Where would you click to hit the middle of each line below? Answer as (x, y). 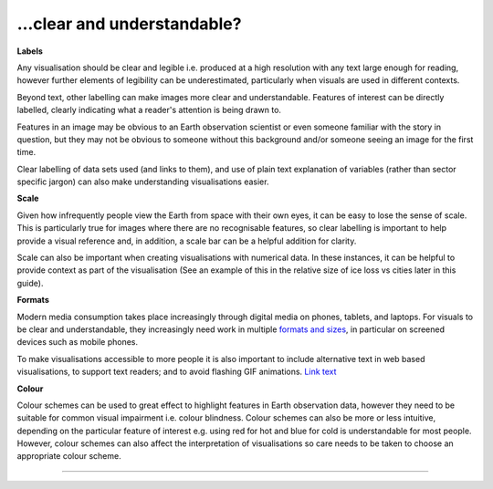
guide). (30, 283)
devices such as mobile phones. (78, 342)
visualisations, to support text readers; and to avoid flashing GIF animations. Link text (177, 372)
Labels (30, 51)
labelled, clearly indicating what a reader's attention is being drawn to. (149, 110)
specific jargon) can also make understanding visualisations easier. (143, 182)
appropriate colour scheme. (69, 456)
